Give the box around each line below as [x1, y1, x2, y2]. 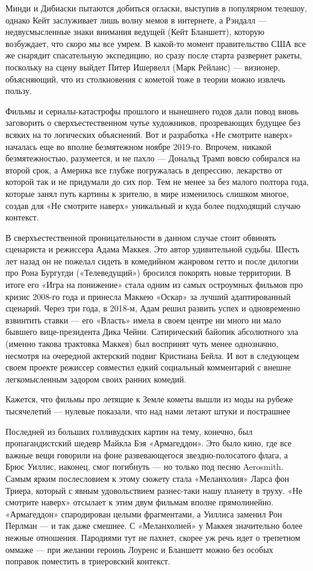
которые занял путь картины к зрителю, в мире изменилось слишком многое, [5, 187, 289, 199]
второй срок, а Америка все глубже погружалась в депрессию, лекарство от [5, 163, 283, 176]
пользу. [5, 84, 32, 97]
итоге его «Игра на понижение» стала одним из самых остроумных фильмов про [5, 278, 303, 291]
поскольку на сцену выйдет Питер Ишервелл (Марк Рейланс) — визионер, [5, 60, 280, 73]
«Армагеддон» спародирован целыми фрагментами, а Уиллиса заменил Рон [5, 507, 282, 520]
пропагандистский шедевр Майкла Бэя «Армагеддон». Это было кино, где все [5, 437, 292, 449]
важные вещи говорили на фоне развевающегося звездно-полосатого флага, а [5, 448, 288, 461]
